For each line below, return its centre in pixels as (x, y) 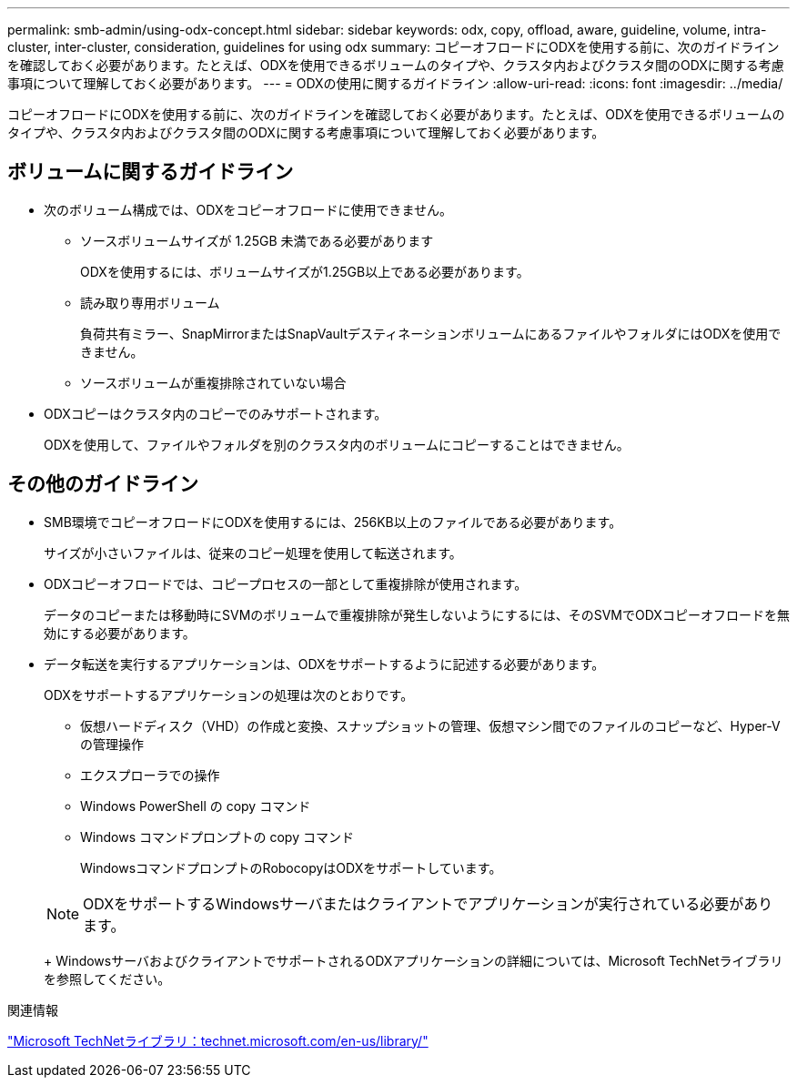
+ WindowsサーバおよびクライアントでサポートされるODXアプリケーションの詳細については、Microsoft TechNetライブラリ (414, 960)
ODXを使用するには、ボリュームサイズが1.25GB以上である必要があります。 (305, 271)
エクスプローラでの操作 (150, 775)
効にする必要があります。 (120, 633)
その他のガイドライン (103, 484)
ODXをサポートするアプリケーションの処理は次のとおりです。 (229, 695)
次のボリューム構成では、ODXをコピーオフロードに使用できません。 (248, 209)
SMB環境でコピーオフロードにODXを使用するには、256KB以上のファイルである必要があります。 (333, 522)
